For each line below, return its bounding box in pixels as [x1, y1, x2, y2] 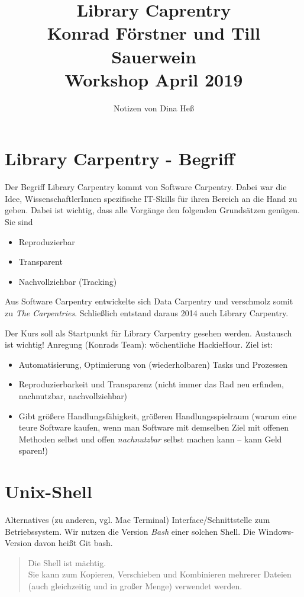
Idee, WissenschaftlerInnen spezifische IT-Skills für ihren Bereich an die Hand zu [5, 192, 297, 204]
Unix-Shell [5, 479, 92, 503]
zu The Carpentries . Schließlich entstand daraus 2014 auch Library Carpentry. [5, 306, 289, 319]
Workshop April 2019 [64, 67, 243, 91]
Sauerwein [111, 44, 196, 68]
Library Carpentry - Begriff [5, 146, 235, 171]
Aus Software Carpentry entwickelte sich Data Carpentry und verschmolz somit [5, 295, 293, 307]
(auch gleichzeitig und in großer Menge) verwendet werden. [28, 580, 242, 592]
